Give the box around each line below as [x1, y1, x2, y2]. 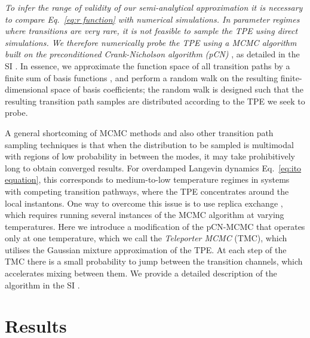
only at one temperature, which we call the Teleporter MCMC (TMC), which [5, 232, 287, 244]
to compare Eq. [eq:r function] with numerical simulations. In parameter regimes [5, 13, 300, 25]
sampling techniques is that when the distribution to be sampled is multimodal [5, 138, 294, 150]
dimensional [5, 83, 48, 96]
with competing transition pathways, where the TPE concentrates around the [5, 185, 289, 197]
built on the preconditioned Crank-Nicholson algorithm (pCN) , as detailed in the [5, 48, 300, 60]
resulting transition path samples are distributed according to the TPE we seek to [5, 94, 305, 107]
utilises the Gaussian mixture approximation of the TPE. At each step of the [5, 243, 287, 256]
